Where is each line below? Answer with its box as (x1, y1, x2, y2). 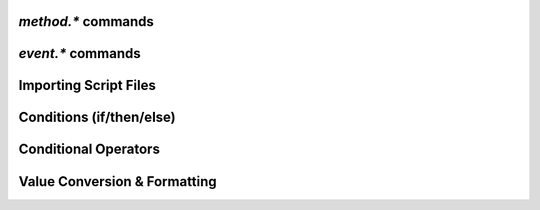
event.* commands (18, 45, 141, 62)
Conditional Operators (18, 141, 160, 158)
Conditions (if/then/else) (18, 109, 176, 126)
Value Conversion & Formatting (18, 173, 217, 190)
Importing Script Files (18, 77, 157, 94)
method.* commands (18, 13, 155, 30)
